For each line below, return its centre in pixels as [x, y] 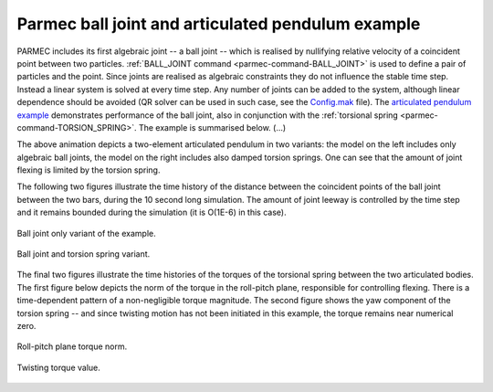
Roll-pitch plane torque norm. [72, 346]
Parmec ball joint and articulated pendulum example [219, 24]
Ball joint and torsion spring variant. [84, 254]
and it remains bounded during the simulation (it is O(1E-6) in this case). [152, 212]
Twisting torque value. [58, 367]
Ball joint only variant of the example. [86, 233]
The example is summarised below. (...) [212, 127]
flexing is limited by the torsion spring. [89, 170]
